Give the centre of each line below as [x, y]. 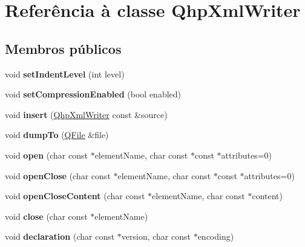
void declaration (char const [60, 236]
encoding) [216, 236]
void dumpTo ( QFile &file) [57, 135]
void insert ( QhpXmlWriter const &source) [86, 114]
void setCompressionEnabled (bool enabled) [93, 94]
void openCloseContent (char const [75, 196]
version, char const [156, 236]
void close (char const [46, 216]
